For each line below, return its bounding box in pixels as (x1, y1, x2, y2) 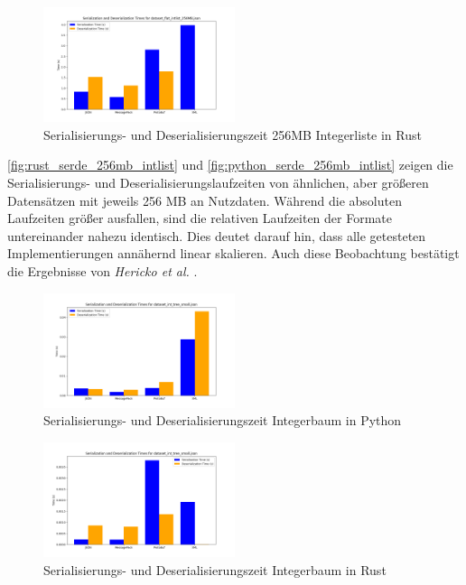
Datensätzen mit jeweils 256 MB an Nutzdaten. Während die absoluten (7, 190, 402, 209)
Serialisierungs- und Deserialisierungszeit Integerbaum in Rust (43, 560, 387, 579)
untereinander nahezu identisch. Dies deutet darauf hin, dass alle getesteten (7, 226, 426, 245)
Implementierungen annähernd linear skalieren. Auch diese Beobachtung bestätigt (7, 244, 460, 263)
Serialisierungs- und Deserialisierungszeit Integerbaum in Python (43, 411, 402, 430)
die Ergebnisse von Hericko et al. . (7, 261, 198, 280)
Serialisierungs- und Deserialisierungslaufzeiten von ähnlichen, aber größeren (7, 172, 429, 191)
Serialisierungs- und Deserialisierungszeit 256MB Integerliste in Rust (43, 125, 422, 144)
